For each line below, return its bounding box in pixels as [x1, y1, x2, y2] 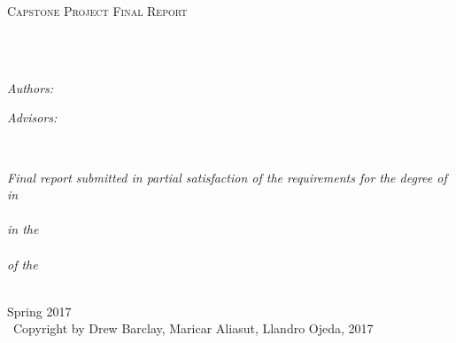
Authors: [7, 78, 54, 97]
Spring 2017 [7, 301, 72, 320]
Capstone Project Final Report [7, 2, 188, 19]
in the [7, 220, 39, 238]
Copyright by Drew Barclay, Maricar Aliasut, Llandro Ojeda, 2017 [12, 319, 374, 338]
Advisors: [7, 108, 58, 127]
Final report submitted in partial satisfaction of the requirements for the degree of [7, 168, 447, 186]
